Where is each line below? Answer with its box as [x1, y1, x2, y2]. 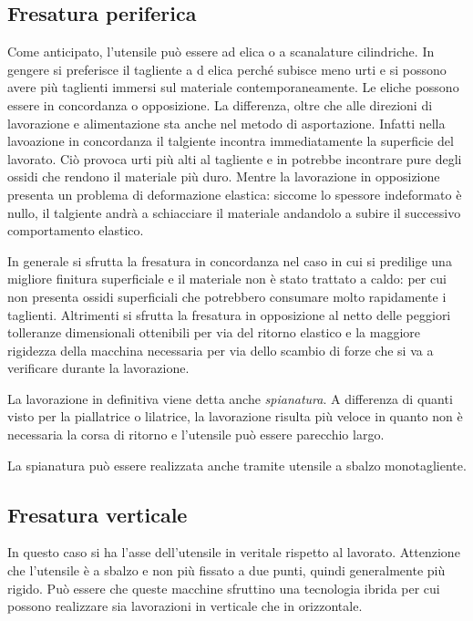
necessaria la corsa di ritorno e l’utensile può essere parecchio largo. [7, 425, 385, 444]
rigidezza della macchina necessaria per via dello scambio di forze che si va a [7, 340, 434, 359]
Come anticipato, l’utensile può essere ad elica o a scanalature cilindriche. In [7, 42, 435, 61]
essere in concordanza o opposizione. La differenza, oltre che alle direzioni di [7, 95, 433, 114]
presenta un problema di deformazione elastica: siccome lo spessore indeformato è [7, 184, 462, 203]
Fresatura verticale [7, 500, 188, 528]
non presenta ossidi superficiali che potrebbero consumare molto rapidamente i [7, 286, 447, 305]
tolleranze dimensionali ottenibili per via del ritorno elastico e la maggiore [7, 323, 421, 342]
